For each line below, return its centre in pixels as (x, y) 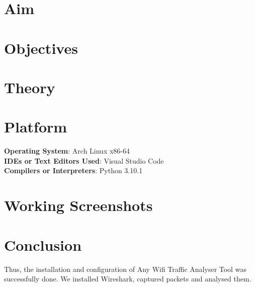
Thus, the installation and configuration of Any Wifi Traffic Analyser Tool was (125, 269)
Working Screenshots (78, 205)
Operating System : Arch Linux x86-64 (67, 151)
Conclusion (43, 244)
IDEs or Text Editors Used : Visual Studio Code (84, 160)
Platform (36, 127)
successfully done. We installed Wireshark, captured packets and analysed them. (128, 279)
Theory (30, 87)
